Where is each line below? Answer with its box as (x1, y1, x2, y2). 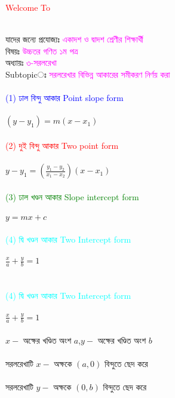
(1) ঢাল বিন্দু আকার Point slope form (5, 91, 124, 104)
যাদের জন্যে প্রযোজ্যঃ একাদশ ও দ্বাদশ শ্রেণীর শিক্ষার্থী (5, 33, 143, 45)
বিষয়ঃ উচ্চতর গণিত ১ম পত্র (5, 44, 78, 57)
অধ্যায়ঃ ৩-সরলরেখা (5, 56, 57, 69)
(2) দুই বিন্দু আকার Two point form (5, 139, 119, 151)
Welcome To (5, 1, 51, 13)
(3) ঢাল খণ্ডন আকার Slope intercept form (5, 190, 139, 203)
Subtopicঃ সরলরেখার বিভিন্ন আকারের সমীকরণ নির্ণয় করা (5, 68, 170, 80)
